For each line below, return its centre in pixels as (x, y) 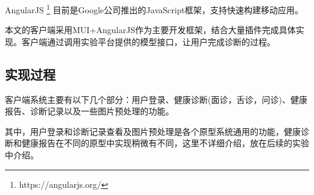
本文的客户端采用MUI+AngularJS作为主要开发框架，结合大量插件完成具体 (150, 30)
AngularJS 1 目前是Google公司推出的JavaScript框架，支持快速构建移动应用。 (154, 9)
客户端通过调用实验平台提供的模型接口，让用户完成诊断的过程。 (148, 41)
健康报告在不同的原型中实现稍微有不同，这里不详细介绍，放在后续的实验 (165, 143)
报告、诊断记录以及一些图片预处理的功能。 (89, 111)
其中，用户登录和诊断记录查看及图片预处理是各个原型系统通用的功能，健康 (153, 131)
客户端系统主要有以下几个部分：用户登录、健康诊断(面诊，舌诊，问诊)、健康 (156, 99)
